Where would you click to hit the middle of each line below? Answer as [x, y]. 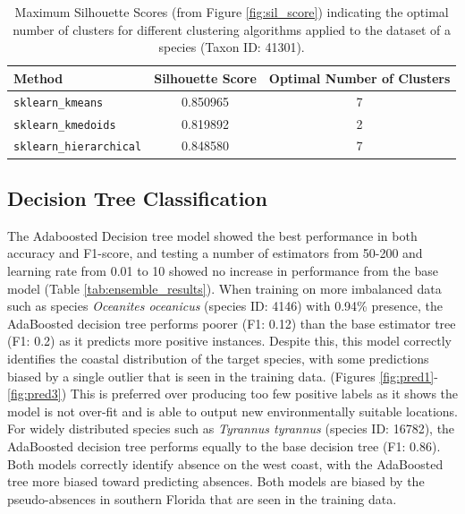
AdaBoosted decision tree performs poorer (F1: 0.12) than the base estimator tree [232, 323]
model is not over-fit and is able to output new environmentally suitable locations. [233, 411]
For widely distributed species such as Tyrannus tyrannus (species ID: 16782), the [231, 428]
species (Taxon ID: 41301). [232, 47]
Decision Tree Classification [137, 197]
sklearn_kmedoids [65, 125]
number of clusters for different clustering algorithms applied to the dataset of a [232, 29]
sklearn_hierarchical [78, 147]
